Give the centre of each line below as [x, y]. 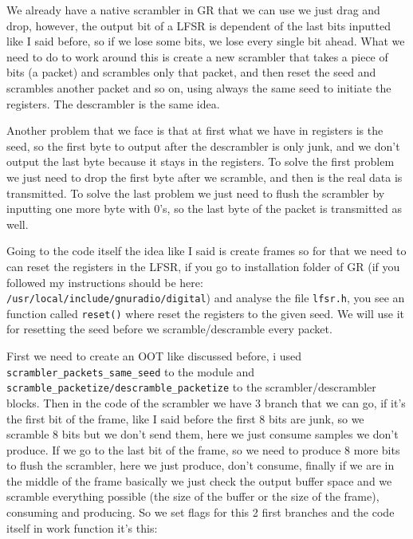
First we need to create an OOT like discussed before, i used [154, 356]
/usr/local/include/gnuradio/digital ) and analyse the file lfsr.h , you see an [206, 298]
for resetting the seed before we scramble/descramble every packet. [169, 329]
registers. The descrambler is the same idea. [113, 103]
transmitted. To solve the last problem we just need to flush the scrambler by [196, 193]
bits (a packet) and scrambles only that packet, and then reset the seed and [191, 72]
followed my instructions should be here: [105, 282]
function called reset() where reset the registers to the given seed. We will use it [205, 313]
